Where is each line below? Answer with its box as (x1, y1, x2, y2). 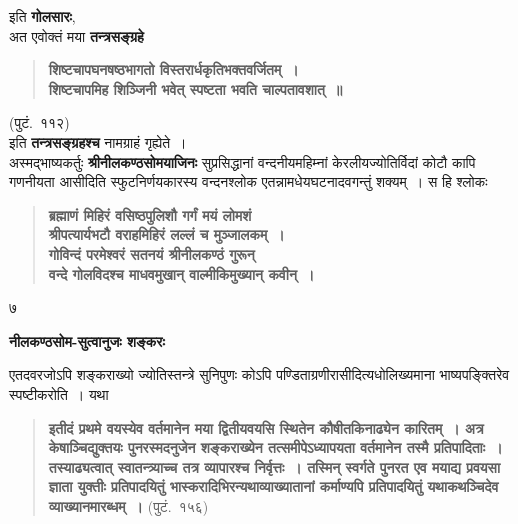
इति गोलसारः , (9, 6, 76, 26)
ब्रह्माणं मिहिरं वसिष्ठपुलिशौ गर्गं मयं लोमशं (48, 204, 252, 225)
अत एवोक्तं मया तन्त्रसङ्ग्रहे (9, 25, 144, 46)
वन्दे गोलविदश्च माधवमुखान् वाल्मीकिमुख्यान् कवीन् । (48, 263, 315, 284)
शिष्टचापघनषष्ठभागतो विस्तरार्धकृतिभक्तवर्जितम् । (48, 59, 299, 80)
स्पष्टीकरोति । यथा (9, 383, 109, 404)
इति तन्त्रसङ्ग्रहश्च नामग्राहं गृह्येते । (9, 131, 187, 152)
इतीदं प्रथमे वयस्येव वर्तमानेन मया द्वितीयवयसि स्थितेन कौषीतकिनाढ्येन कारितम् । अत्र (48, 417, 484, 438)
